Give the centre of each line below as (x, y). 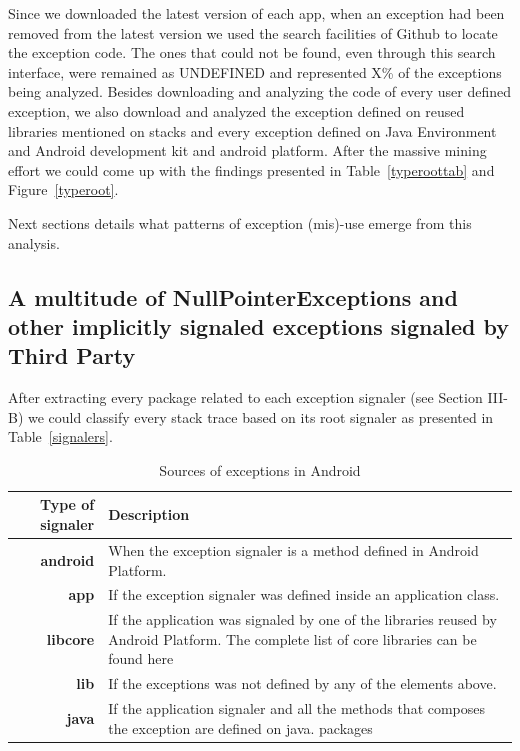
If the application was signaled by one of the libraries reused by (302, 619)
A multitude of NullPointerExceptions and (233, 296)
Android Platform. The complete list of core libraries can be (292, 638)
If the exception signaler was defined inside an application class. (304, 594)
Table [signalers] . (60, 436)
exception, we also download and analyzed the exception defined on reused (236, 110)
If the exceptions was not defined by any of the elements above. (302, 683)
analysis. (34, 242)
